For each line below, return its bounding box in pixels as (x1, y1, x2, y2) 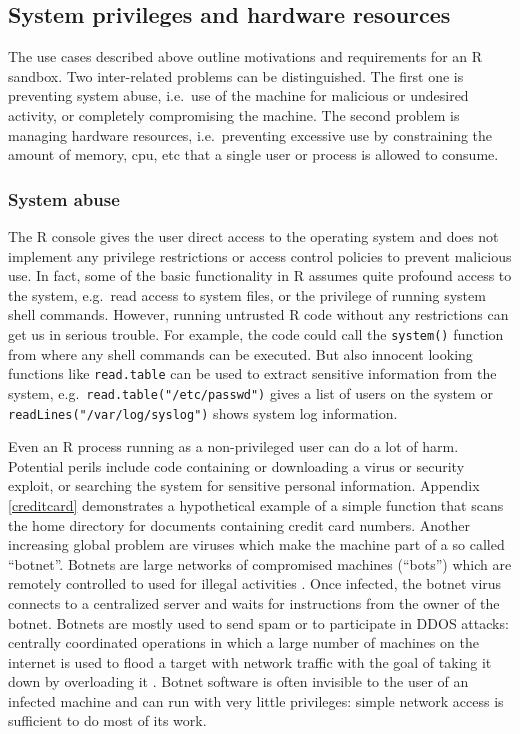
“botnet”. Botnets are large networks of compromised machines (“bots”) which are (8, 553, 512, 574)
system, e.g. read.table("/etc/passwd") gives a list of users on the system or (8, 382, 493, 403)
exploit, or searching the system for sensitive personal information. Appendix (8, 475, 480, 496)
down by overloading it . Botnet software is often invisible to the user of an (8, 671, 469, 692)
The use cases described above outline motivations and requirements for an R (8, 46, 483, 67)
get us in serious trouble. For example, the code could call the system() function (8, 323, 504, 344)
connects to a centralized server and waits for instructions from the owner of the (8, 592, 500, 613)
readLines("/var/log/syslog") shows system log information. (8, 402, 398, 423)
